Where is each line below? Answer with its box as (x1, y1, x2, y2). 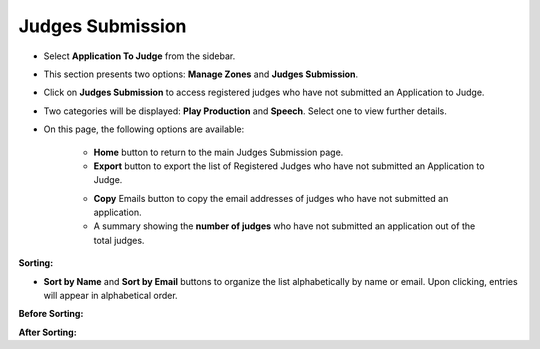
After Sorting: (18, 326, 77, 338)
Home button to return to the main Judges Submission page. (93, 146, 344, 158)
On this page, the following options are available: (43, 123, 245, 135)
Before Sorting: (18, 308, 84, 320)
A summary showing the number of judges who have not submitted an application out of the (93, 220, 476, 232)
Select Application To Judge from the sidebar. (43, 50, 236, 62)
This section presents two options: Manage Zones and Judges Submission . (43, 68, 359, 80)
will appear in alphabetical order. (43, 290, 179, 302)
